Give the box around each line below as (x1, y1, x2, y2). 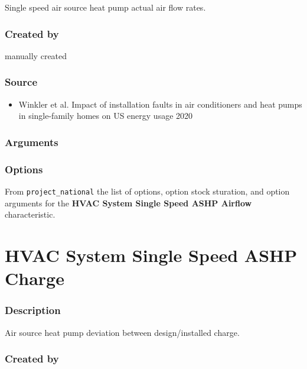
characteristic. (5, 208, 55, 221)
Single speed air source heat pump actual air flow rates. (5, 1, 206, 13)
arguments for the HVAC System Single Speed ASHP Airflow (5, 196, 252, 209)
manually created (5, 49, 67, 61)
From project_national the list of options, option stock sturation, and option (5, 184, 290, 197)
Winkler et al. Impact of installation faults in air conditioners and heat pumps (18, 98, 302, 110)
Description (5, 303, 61, 318)
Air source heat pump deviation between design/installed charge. (5, 326, 240, 338)
